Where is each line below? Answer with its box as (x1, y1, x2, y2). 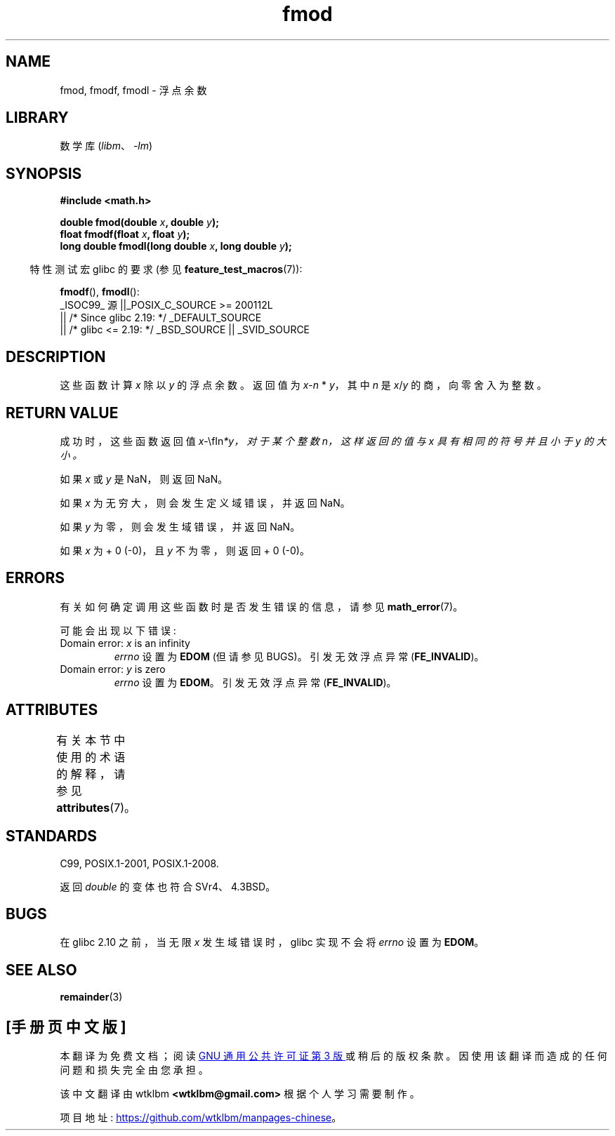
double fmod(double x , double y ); (60, 216, 219, 229)
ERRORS (6, 569, 65, 587)
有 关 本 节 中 (56, 733, 126, 747)
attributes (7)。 (56, 800, 136, 815)
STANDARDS (6, 827, 98, 846)
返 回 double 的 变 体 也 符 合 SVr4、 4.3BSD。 (60, 880, 276, 893)
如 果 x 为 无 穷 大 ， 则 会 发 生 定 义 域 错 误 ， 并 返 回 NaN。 (60, 496, 350, 509)
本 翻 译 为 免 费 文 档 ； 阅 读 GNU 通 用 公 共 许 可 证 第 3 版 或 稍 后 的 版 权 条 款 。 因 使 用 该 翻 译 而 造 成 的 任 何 (60, 1050, 607, 1062)
